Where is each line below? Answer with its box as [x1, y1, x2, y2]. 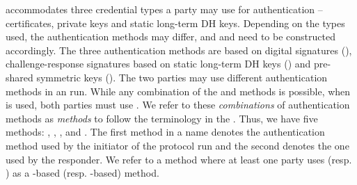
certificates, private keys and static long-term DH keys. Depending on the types [6, 15, 345, 30]
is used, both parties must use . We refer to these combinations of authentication [6, 97, 350, 112]
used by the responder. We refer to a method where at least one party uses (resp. [6, 152, 352, 166]
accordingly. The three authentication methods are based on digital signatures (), [6, 42, 352, 57]
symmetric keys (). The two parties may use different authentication [36, 70, 328, 84]
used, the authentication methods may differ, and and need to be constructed [6, 29, 335, 44]
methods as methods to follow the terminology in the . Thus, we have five [6, 111, 318, 125]
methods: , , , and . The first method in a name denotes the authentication [6, 124, 325, 139]
